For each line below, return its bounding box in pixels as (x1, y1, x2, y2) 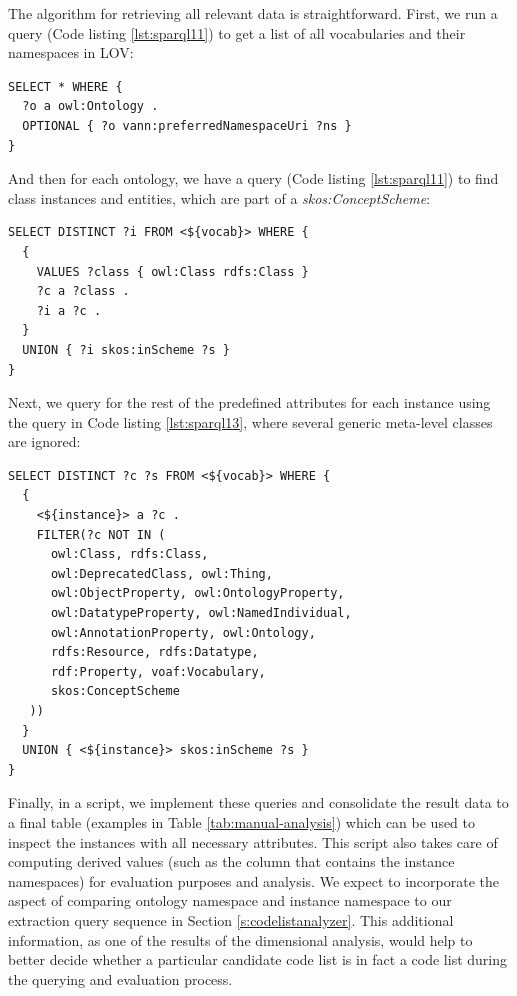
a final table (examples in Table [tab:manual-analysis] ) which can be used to (8, 811, 476, 832)
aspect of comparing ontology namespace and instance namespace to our (8, 890, 452, 911)
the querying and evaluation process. (8, 968, 233, 989)
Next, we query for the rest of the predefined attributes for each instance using (8, 392, 491, 413)
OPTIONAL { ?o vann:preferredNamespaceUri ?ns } (22, 118, 352, 133)
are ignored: (8, 431, 81, 452)
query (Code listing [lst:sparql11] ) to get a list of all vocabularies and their (8, 22, 466, 43)
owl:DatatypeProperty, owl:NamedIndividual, (50, 606, 352, 621)
